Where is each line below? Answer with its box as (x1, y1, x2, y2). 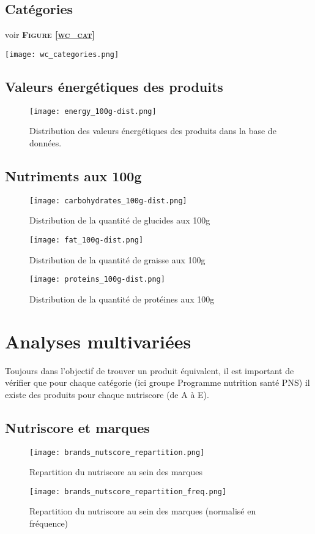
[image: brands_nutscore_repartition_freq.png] (29, 487, 227, 496)
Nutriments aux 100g (5, 166, 142, 185)
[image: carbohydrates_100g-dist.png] (29, 196, 187, 205)
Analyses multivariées (5, 328, 191, 353)
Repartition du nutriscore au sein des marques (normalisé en (29, 505, 256, 517)
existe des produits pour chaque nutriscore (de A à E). (5, 388, 209, 401)
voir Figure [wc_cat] (5, 28, 95, 41)
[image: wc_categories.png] (5, 50, 119, 59)
